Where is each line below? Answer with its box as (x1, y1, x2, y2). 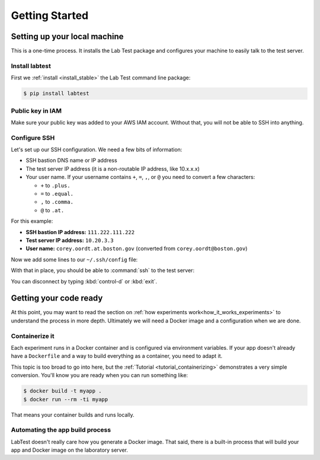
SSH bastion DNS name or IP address (25, 157, 118, 164)
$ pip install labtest (23, 90, 89, 97)
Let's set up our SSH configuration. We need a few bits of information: (11, 146, 183, 154)
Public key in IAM (11, 107, 62, 115)
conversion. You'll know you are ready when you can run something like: (11, 372, 188, 379)
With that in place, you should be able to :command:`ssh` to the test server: (11, 267, 195, 274)
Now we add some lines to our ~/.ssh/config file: (11, 255, 138, 263)
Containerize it (11, 332, 55, 340)
